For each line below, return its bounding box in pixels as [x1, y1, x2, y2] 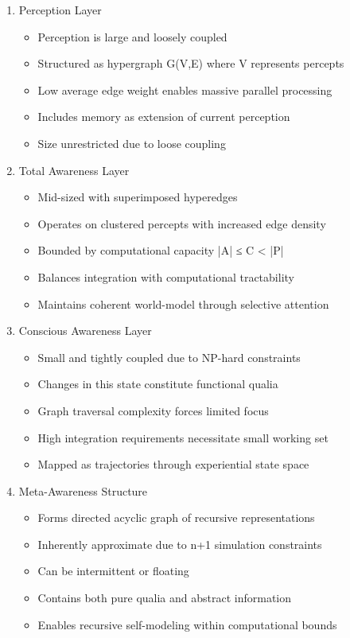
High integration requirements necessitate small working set [37, 429, 329, 445]
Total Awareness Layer [18, 161, 130, 178]
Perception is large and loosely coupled [37, 28, 227, 45]
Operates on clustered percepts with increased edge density [37, 215, 326, 231]
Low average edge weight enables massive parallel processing [37, 81, 332, 98]
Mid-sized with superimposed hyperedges [37, 189, 238, 205]
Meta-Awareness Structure [18, 482, 148, 499]
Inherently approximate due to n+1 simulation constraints [37, 535, 322, 552]
